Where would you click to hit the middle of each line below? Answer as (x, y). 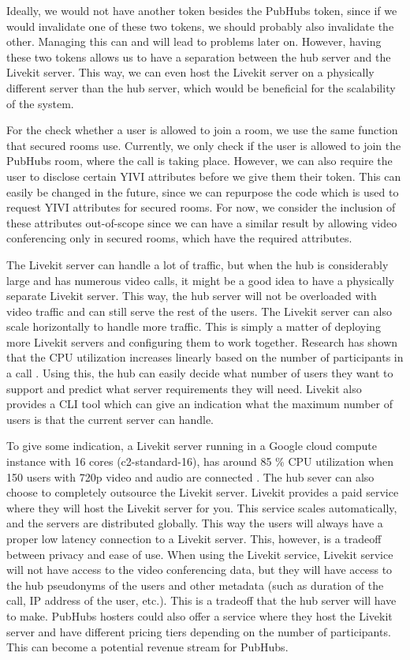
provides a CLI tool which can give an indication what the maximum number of (199, 404)
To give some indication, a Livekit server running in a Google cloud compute (192, 446)
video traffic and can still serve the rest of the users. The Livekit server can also (199, 311)
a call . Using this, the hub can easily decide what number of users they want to (200, 373)
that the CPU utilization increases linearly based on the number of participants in (205, 357)
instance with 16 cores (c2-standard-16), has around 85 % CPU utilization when (200, 461)
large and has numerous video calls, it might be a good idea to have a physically (200, 280)
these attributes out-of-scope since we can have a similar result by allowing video (202, 222)
